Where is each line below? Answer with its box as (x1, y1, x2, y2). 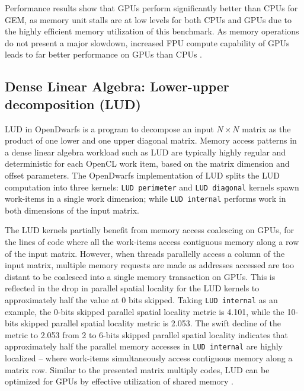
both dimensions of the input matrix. (5, 204, 139, 216)
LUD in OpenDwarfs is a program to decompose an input (5, 122, 214, 135)
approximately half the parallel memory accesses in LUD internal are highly (5, 340, 283, 352)
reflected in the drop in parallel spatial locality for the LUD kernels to (5, 282, 260, 294)
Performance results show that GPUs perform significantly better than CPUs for (5, 2, 298, 14)
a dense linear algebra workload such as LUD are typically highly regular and (5, 145, 286, 158)
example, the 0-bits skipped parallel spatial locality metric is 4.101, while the (5, 305, 284, 317)
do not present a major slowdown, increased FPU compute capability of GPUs (5, 36, 290, 49)
